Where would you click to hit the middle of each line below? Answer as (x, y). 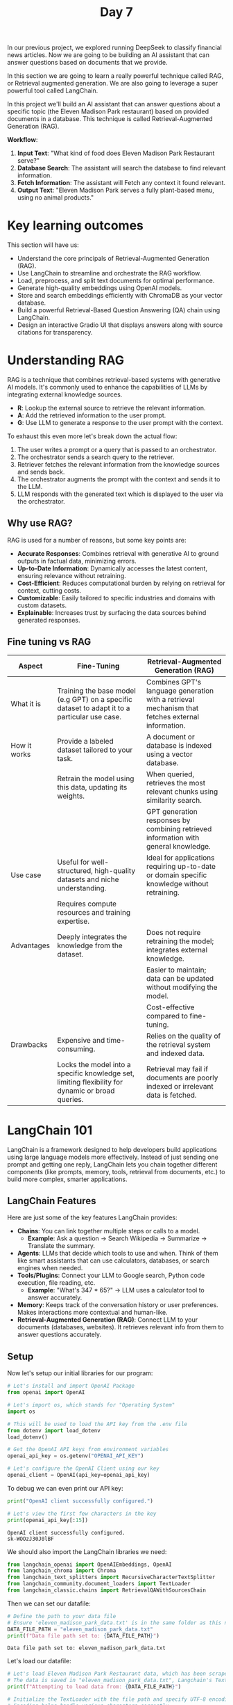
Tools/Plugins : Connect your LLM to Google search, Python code (111, 1275)
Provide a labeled (85, 741)
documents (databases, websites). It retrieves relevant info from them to (120, 1327)
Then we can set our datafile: (49, 1603)
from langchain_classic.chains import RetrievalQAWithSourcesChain (107, 1590)
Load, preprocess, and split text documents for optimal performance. (116, 281)
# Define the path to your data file (62, 1616)
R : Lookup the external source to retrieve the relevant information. (111, 408)
